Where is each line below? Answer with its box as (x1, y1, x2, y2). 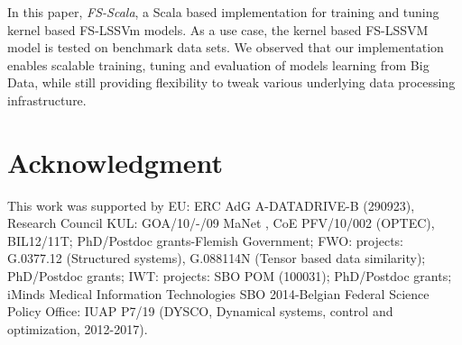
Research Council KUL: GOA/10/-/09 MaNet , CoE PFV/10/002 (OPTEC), (7, 213, 435, 232)
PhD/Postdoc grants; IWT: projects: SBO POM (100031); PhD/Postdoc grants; (7, 267, 452, 286)
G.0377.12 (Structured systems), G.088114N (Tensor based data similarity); (7, 249, 426, 268)
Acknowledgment (7, 143, 223, 180)
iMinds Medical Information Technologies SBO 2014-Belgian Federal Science (7, 284, 430, 303)
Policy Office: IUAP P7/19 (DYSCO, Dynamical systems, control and (7, 302, 393, 321)
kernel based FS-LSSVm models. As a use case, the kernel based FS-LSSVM (7, 20, 429, 39)
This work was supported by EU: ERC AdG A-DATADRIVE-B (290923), (7, 195, 415, 214)
